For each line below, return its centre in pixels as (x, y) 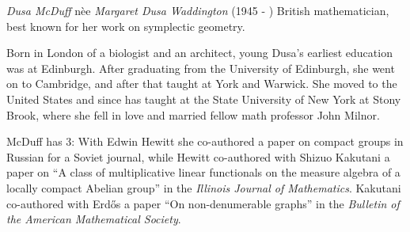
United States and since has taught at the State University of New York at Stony (204, 99)
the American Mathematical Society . (94, 219)
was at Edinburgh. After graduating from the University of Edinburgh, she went (201, 68)
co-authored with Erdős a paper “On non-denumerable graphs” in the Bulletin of (203, 203)
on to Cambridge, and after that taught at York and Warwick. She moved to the (202, 84)
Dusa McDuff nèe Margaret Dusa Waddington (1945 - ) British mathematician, (198, 10)
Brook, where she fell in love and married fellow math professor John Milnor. (193, 114)
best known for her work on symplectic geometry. (126, 26)
